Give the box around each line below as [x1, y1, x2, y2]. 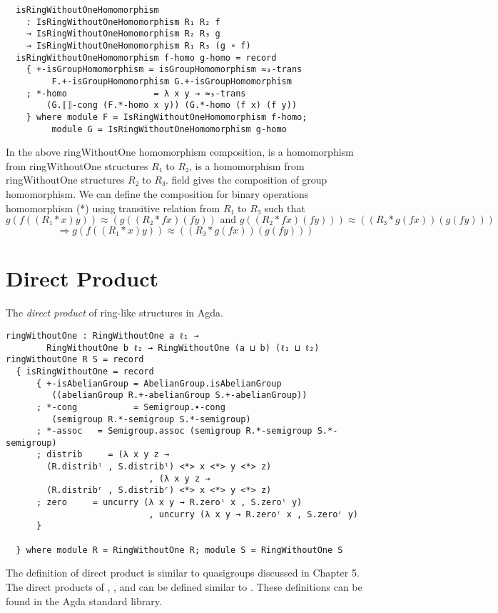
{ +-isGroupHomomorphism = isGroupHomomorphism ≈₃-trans [26, 64, 303, 75]
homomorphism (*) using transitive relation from [6, 200, 220, 215]
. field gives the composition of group [165, 172, 327, 187]
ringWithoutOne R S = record [6, 354, 144, 365]
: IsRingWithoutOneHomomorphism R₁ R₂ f [26, 16, 220, 27]
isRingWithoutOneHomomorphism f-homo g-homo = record [16, 52, 277, 63]
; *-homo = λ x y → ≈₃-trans [26, 88, 246, 99]
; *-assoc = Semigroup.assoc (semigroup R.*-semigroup [36, 426, 312, 437]
